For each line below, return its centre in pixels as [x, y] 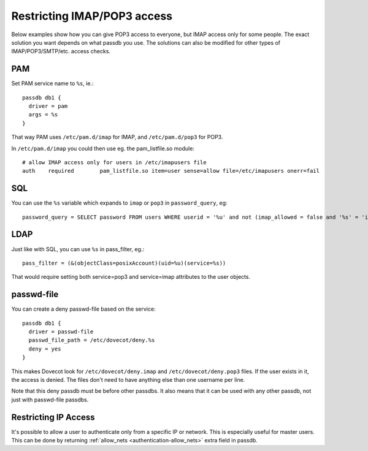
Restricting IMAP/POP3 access [92, 16]
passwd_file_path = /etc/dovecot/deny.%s [92, 340]
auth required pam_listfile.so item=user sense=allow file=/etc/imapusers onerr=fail [171, 171]
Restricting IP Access [53, 417]
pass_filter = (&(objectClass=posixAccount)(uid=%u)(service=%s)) [124, 263]
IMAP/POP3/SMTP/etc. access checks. [61, 51]
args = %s [43, 115]
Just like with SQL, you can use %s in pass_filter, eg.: [78, 249]
